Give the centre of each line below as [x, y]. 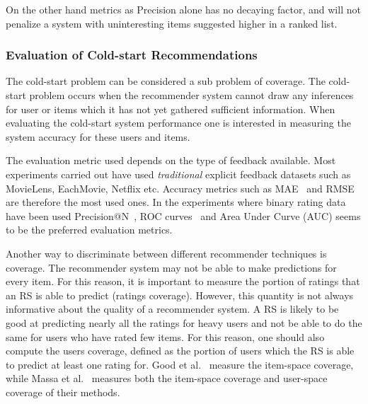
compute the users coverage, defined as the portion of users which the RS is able [180, 351]
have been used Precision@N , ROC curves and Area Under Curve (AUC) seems [183, 215]
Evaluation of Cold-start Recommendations [132, 55]
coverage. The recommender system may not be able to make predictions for [171, 267]
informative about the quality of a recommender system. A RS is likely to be [172, 309]
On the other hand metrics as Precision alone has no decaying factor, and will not [183, 9]
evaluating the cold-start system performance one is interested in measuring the [178, 123]
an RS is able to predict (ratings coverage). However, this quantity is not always [180, 295]
